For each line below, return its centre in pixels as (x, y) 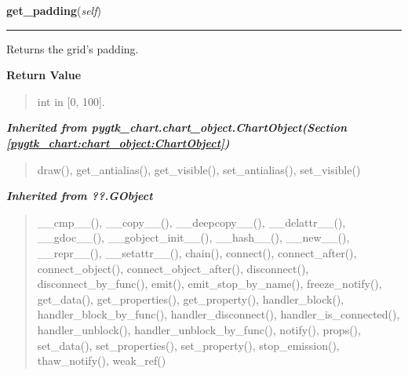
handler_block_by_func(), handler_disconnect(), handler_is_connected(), (219, 314)
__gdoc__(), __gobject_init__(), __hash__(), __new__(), (193, 237)
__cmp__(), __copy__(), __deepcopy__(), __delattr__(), (191, 222)
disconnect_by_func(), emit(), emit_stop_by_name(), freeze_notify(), (209, 284)
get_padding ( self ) (54, 10)
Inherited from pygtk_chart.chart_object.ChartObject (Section (177, 127)
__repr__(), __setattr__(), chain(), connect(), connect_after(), (197, 252)
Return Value (44, 75)
